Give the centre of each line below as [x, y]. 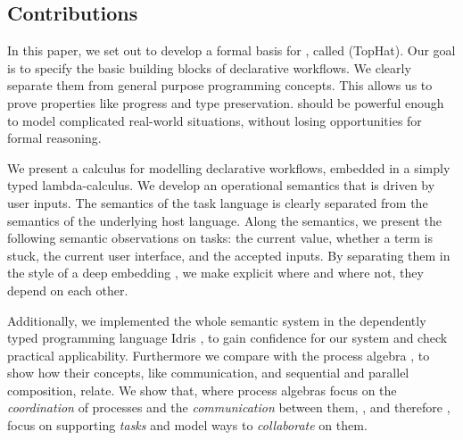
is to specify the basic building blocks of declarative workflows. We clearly [209, 67]
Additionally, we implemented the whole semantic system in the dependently [217, 320]
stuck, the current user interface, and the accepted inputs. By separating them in [229, 255]
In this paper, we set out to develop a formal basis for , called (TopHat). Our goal [231, 50]
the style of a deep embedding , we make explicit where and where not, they [215, 273]
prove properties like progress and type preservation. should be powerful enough [226, 102]
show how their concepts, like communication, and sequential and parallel [208, 373]
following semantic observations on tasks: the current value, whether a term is [220, 238]
